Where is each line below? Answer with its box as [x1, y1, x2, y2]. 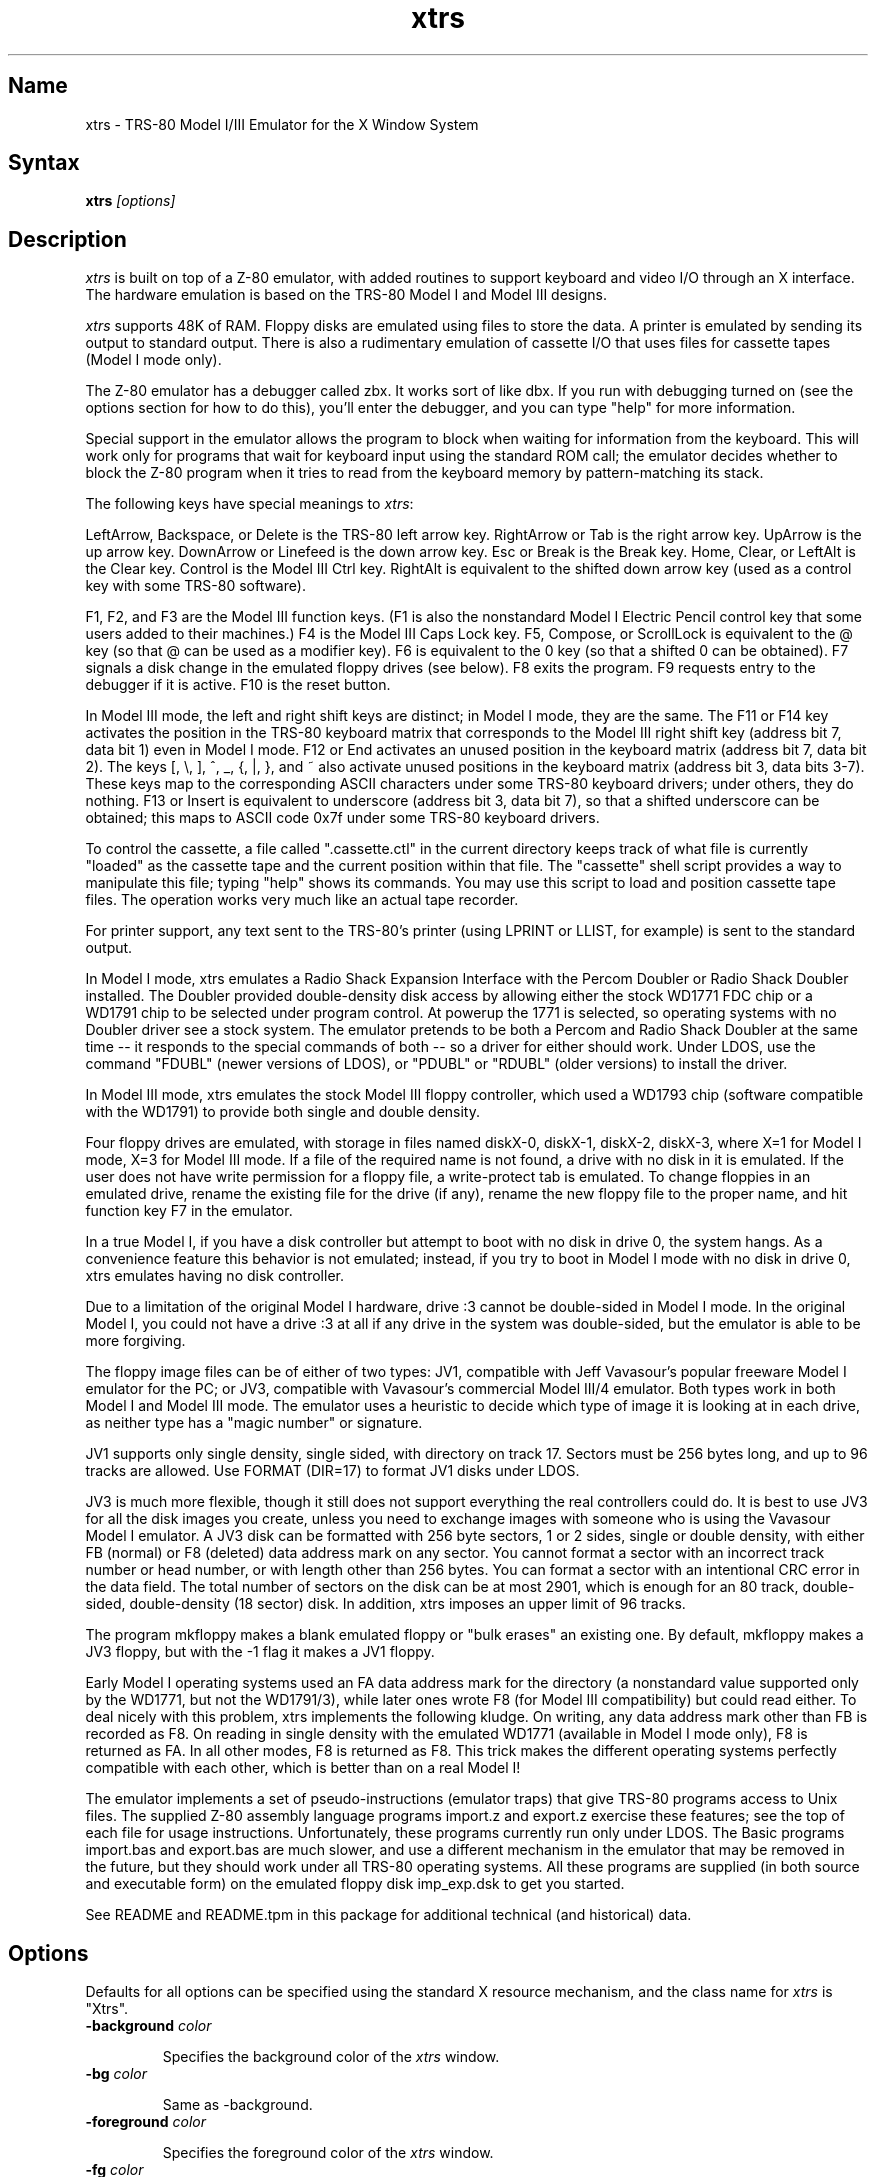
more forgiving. [85, 1332, 186, 1350]
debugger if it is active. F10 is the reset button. [85, 676, 391, 694]
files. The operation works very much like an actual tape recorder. [85, 891, 519, 909]
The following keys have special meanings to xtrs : [85, 495, 414, 513]
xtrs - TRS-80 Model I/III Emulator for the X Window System [85, 115, 479, 133]
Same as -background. [162, 2096, 313, 2114]
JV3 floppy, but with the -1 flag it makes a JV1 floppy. [85, 1643, 435, 1661]
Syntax [8, 150, 80, 176]
